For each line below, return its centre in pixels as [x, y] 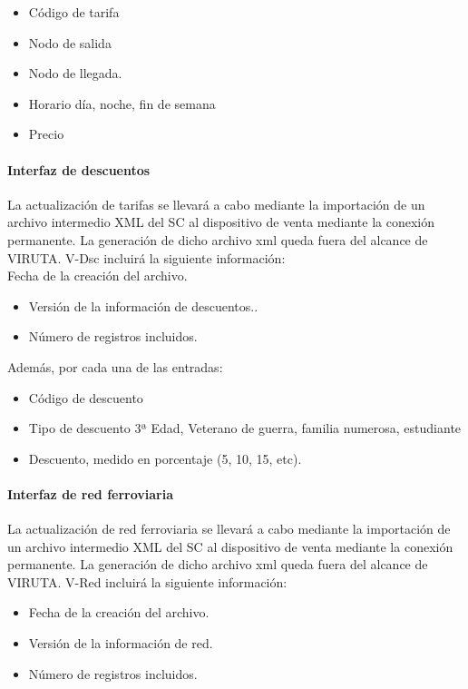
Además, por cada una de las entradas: [115, 366]
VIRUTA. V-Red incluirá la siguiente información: [147, 581]
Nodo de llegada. [75, 73]
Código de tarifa [74, 12]
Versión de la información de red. [121, 643]
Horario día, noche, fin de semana [122, 103]
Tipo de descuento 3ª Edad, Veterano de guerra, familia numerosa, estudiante [245, 428]
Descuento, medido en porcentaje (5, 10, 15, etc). [165, 458]
